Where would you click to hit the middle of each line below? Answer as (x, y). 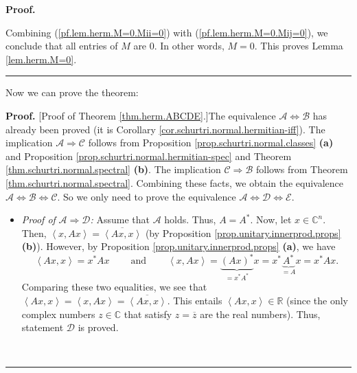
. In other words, (189, 46)
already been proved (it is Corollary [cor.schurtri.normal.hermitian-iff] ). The (165, 129)
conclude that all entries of (62, 46)
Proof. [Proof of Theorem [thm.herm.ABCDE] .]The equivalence (141, 115)
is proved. (98, 327)
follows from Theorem (302, 169)
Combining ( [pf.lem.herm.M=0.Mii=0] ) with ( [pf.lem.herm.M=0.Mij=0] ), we (167, 32)
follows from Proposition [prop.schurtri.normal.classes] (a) (211, 143)
